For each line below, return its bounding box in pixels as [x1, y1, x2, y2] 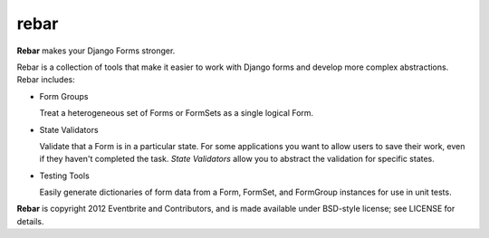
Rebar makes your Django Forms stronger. [16, 45, 176, 56]
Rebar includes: [16, 74, 76, 85]
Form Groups [39, 90, 89, 101]
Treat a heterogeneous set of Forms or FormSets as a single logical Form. [39, 108, 314, 119]
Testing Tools [39, 170, 90, 181]
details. [16, 215, 44, 226]
